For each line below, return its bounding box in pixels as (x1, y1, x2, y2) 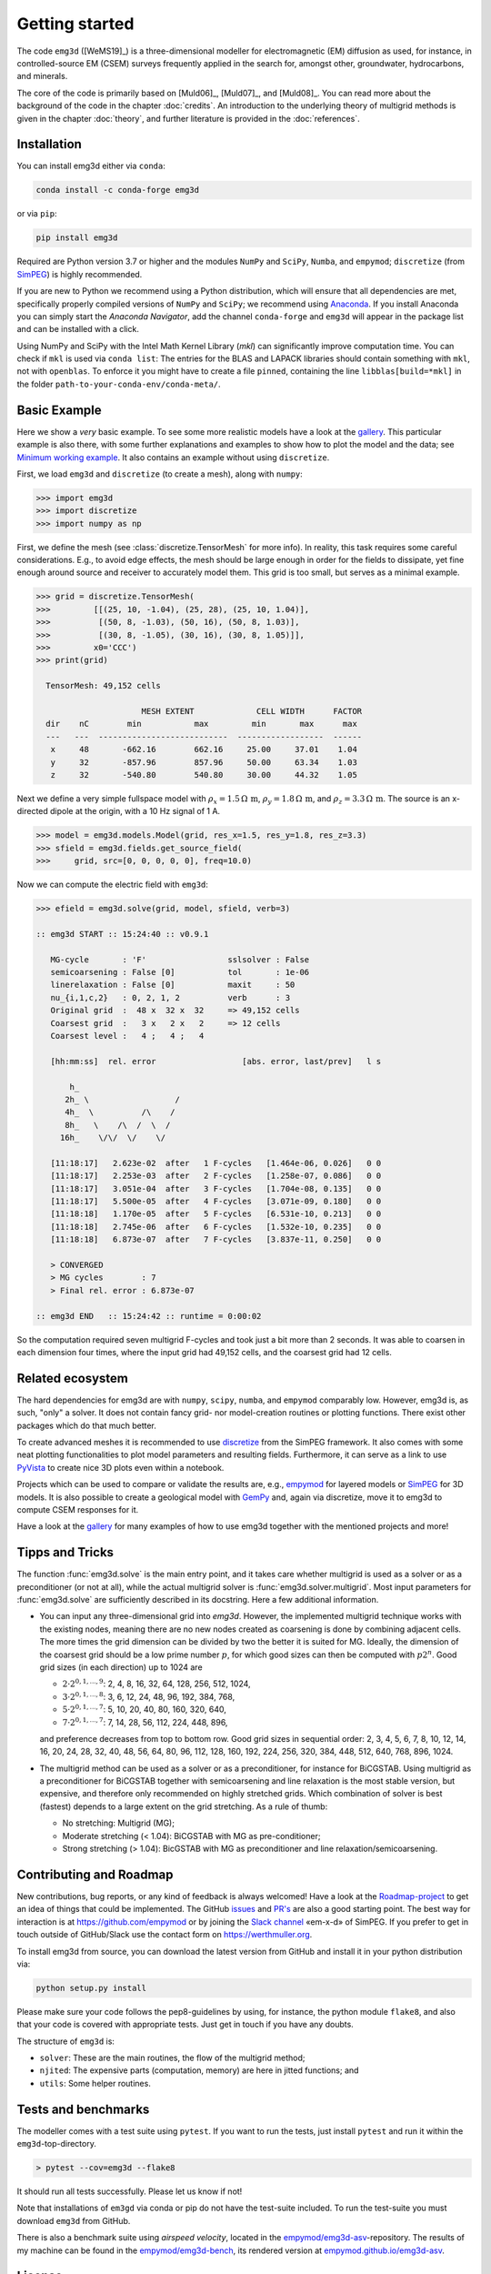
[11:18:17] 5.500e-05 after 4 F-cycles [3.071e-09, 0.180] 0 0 (50, 1196, 382, 1207)
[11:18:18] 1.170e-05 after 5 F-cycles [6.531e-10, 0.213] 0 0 (50, 1209, 382, 1219)
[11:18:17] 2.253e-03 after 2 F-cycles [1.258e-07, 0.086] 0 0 (50, 1171, 382, 1182)
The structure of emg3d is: (16, 2036, 115, 2047)
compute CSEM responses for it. (16, 1504, 139, 1514)
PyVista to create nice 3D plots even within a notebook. (16, 1462, 225, 1473)
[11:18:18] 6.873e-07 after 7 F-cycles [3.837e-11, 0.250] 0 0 (50, 1234, 382, 1245)
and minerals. (16, 71, 68, 82)
